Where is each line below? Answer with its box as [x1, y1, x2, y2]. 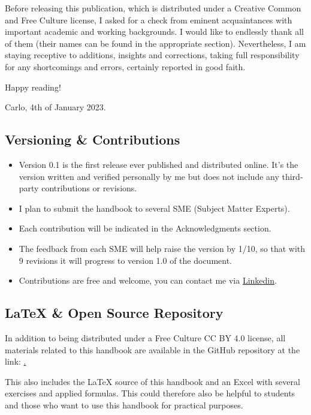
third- [282, 170, 303, 182]
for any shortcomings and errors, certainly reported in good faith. [5, 60, 246, 73]
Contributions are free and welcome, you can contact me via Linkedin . [19, 274, 277, 287]
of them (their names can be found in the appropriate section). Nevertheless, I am [5, 37, 306, 49]
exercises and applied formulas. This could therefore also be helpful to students [5, 387, 295, 399]
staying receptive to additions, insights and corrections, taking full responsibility [5, 49, 300, 61]
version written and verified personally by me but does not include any [19, 170, 279, 182]
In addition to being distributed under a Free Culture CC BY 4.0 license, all [5, 331, 286, 344]
